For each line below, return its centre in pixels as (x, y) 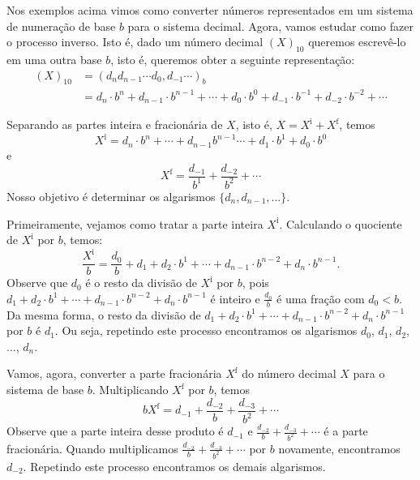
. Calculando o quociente (341, 223)
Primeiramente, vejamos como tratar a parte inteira (135, 223)
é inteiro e (235, 298)
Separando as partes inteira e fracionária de (115, 124)
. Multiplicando (130, 390)
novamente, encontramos (339, 448)
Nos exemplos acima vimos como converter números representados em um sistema (210, 10)
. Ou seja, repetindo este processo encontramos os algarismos (206, 330)
